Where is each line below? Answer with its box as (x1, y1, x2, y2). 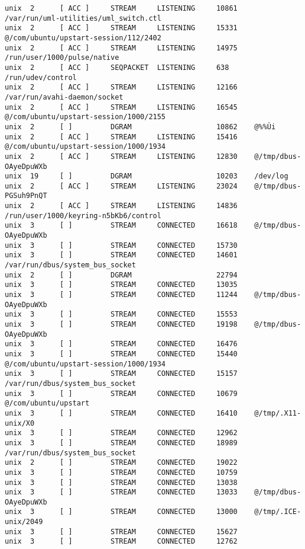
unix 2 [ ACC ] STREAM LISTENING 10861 (5, 4, 238, 12)
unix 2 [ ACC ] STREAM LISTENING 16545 (5, 103, 238, 111)
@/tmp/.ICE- (254, 507, 301, 516)
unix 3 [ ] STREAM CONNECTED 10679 (5, 389, 238, 398)
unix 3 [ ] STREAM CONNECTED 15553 (5, 310, 238, 319)
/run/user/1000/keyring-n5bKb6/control (5, 211, 161, 220)
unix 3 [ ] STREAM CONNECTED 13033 (5, 488, 238, 497)
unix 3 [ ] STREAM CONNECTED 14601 (5, 251, 238, 260)
